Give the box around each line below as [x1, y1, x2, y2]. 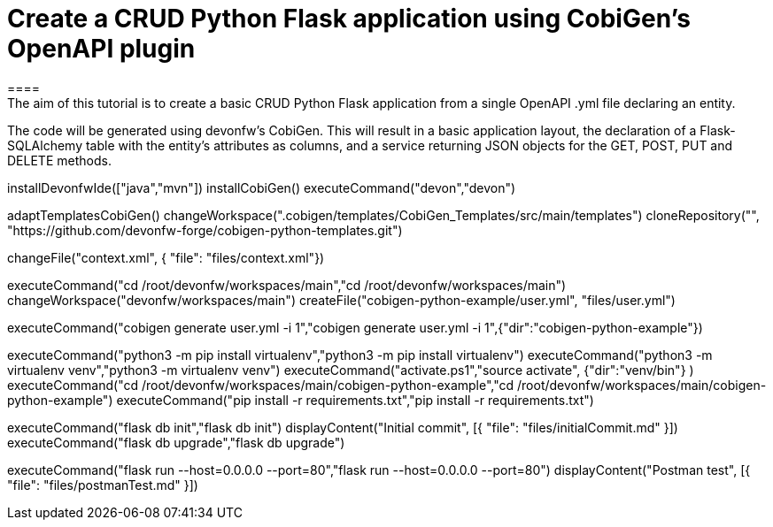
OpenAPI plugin [7, 34, 196, 64]
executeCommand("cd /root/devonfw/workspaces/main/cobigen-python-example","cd [7, 377, 514, 393]
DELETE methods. [7, 152, 112, 168]
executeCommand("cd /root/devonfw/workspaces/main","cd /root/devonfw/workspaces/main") [7, 277, 567, 293]
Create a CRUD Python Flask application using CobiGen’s [7, 4, 691, 34]
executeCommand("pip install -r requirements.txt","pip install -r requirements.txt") [116, 392, 594, 408]
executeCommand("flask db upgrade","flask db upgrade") [7, 434, 345, 450]
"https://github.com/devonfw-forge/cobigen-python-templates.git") [7, 222, 403, 238]
